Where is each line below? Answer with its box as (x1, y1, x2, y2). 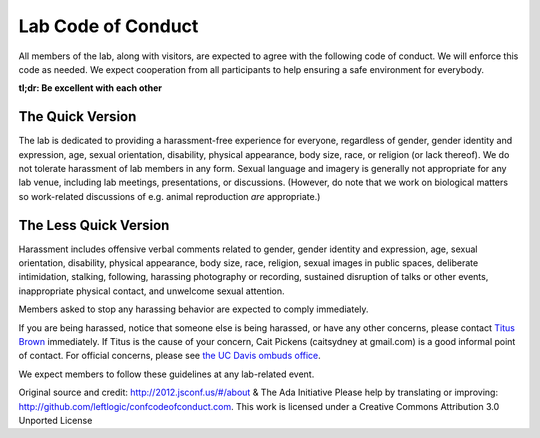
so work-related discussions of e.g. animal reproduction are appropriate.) (18, 190, 321, 202)
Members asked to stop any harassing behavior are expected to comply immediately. (18, 303, 369, 315)
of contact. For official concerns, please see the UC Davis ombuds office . (18, 350, 322, 362)
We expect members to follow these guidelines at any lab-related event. (18, 368, 315, 380)
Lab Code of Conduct (18, 15, 199, 37)
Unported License (18, 415, 93, 426)
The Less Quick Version (18, 216, 170, 234)
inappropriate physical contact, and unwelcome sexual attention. (18, 285, 285, 297)
